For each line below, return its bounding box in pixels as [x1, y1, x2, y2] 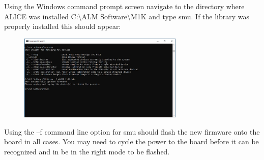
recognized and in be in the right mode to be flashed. [4, 146, 170, 156]
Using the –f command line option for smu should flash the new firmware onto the [4, 126, 260, 137]
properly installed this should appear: [4, 21, 121, 31]
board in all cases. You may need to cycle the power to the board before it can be [4, 136, 259, 147]
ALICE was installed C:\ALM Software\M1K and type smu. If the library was [4, 11, 250, 21]
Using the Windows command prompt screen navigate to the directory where [4, 1, 245, 11]
